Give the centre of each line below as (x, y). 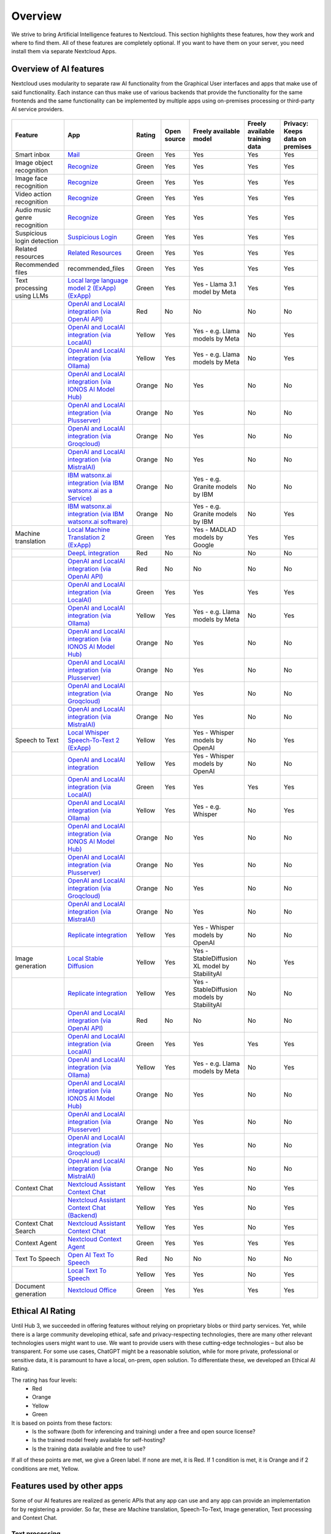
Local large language (98, 280)
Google (204, 545)
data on (295, 139)
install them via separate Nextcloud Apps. (64, 52)
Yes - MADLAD (215, 530)
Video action (33, 194)
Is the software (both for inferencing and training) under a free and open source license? (144, 1432)
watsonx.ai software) (98, 522)
